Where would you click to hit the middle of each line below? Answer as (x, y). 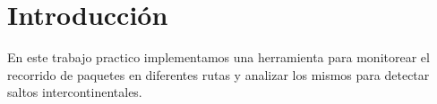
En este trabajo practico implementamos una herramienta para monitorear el (218, 57)
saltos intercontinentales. (75, 92)
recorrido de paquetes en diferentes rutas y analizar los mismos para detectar (218, 74)
